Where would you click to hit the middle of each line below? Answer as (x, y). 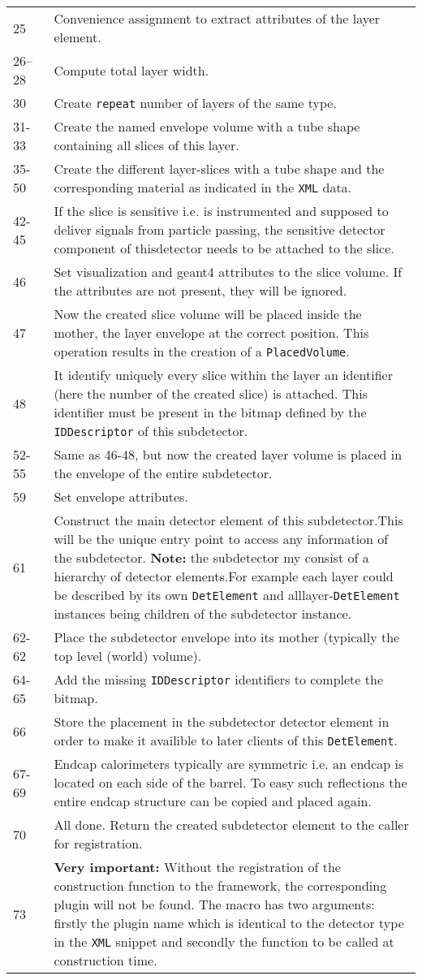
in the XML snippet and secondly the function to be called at (224, 941)
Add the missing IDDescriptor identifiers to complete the (219, 679)
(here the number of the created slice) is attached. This (211, 393)
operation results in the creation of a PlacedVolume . (202, 351)
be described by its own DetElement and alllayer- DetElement (227, 595)
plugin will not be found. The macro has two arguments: (214, 904)
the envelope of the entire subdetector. (163, 473)
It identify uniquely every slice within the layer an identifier (223, 375)
